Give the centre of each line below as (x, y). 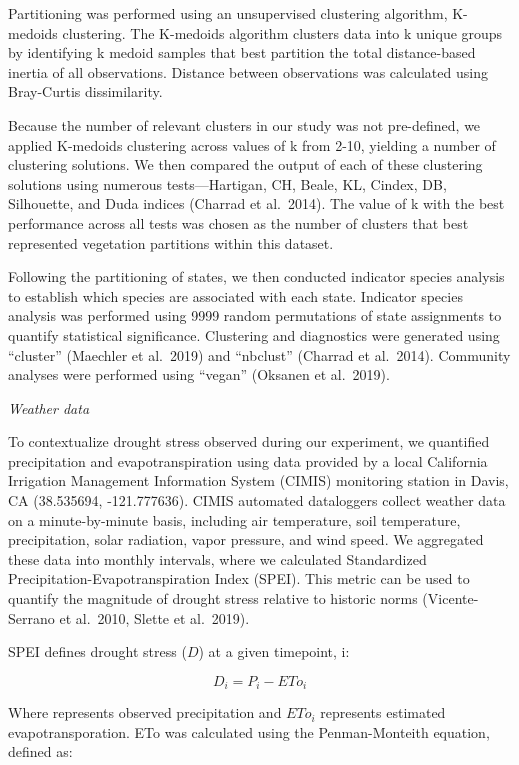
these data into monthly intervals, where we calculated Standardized (217, 558)
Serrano (31, 617)
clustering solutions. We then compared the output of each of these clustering (245, 164)
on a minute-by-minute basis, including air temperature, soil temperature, (234, 519)
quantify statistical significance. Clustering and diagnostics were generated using (254, 334)
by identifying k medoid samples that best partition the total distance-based (242, 52)
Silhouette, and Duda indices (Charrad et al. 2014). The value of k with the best (256, 203)
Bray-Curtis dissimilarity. (85, 91)
